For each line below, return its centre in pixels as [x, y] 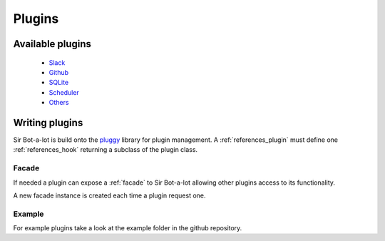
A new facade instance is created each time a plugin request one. [109, 195]
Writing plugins [48, 122]
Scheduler [64, 92]
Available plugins [52, 44]
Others [59, 103]
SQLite [59, 83]
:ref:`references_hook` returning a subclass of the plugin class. [106, 150]
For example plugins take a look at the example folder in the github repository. [128, 228]
